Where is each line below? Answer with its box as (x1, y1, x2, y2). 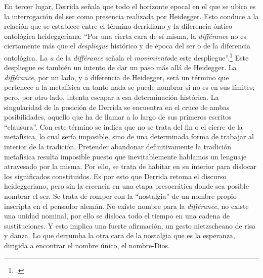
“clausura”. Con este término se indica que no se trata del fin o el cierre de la (4, 121, 243, 132)
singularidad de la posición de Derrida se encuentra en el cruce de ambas (4, 101, 230, 112)
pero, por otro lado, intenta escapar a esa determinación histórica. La (4, 92, 219, 102)
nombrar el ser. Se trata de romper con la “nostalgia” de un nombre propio (4, 190, 237, 201)
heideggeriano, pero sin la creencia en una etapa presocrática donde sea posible (4, 181, 249, 191)
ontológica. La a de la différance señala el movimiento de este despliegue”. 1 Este (4, 50, 249, 63)
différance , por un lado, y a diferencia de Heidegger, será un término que (4, 72, 229, 82)
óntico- (213, 21, 235, 31)
